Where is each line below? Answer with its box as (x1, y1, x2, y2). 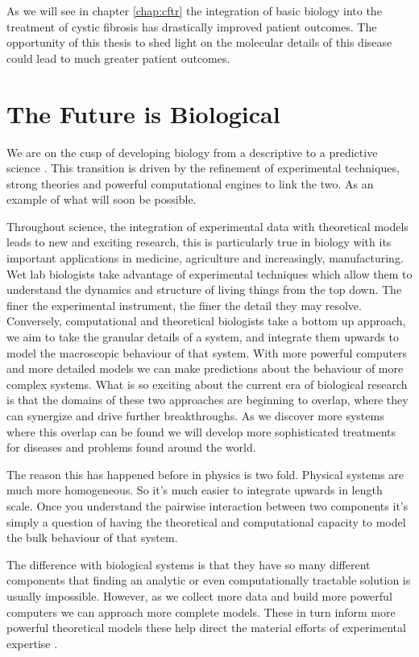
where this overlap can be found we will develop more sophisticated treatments (6, 423, 396, 440)
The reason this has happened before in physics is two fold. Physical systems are (6, 465, 404, 482)
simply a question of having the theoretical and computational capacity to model (6, 513, 406, 530)
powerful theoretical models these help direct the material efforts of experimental (6, 619, 406, 636)
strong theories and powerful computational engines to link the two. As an (6, 175, 374, 192)
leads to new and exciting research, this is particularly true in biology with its (6, 233, 392, 250)
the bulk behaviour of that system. (6, 529, 178, 546)
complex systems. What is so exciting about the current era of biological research (6, 375, 408, 392)
